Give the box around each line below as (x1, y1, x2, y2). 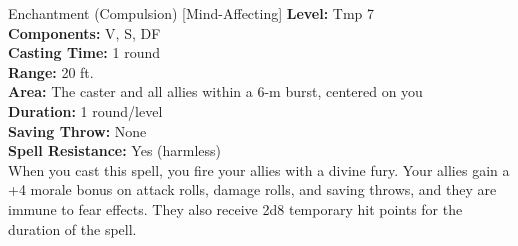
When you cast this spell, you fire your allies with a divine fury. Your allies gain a (8, 159, 510, 180)
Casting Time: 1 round (8, 42, 160, 63)
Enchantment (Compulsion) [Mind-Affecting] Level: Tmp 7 (8, 3, 375, 23)
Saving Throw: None (8, 120, 147, 141)
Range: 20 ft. (8, 61, 94, 82)
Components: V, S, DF (8, 22, 161, 43)
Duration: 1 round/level (8, 100, 163, 121)
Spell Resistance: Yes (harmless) (8, 140, 222, 161)
